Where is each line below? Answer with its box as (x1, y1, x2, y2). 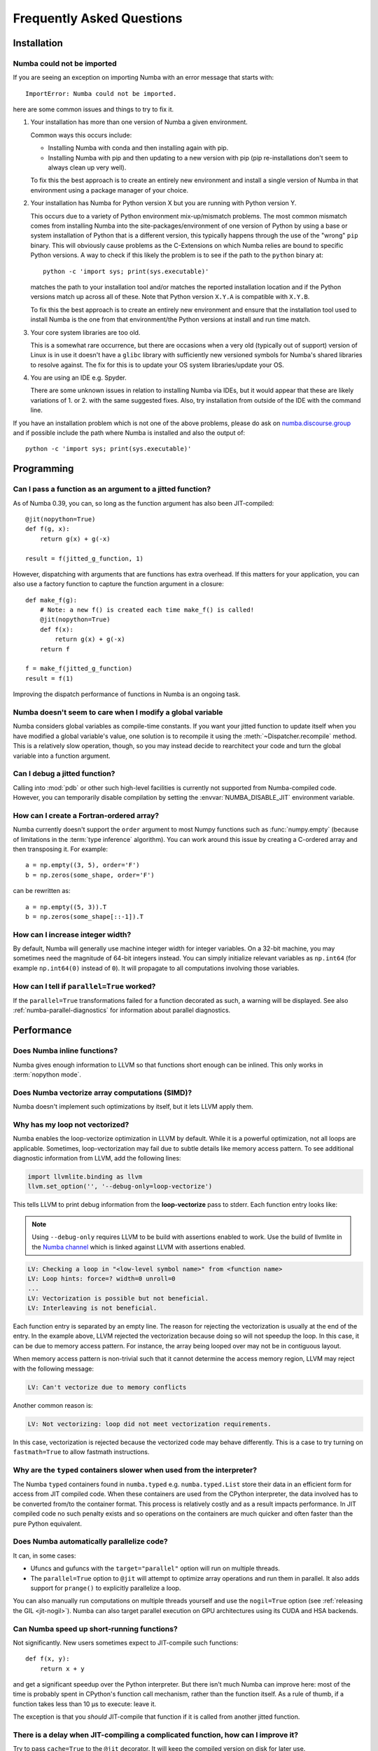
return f (39, 645, 70, 653)
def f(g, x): (25, 525, 70, 533)
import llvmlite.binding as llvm (27, 1172, 143, 1180)
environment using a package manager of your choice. (30, 186, 189, 194)
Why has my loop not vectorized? (13, 1119, 129, 1129)
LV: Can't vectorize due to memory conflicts (27, 1383, 187, 1391)
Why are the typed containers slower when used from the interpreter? (13, 1465, 258, 1474)
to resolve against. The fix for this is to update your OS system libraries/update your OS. (30, 361, 285, 369)
